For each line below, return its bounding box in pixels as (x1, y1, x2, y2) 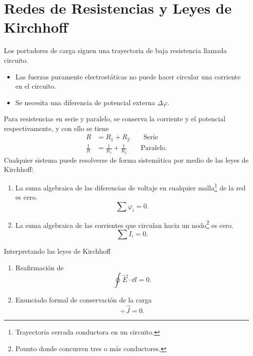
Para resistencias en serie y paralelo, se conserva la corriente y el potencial (4, 113, 226, 124)
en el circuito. (15, 81, 56, 91)
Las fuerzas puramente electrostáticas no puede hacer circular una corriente (15, 71, 241, 81)
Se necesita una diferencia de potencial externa (15, 97, 155, 107)
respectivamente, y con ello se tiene (4, 123, 109, 133)
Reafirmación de (15, 262, 64, 272)
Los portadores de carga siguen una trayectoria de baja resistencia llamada (4, 45, 227, 56)
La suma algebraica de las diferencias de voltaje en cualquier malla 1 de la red (15, 181, 246, 192)
